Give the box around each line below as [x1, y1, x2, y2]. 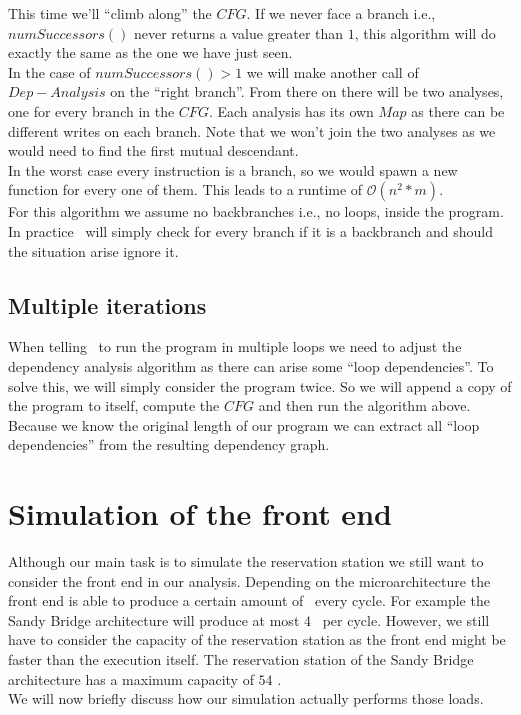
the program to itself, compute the [8, 395, 220, 416]
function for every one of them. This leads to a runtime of [8, 179, 363, 200]
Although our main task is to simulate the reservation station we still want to [8, 551, 484, 572]
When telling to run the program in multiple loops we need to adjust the [8, 336, 462, 357]
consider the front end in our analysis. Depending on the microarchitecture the [8, 570, 491, 591]
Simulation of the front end [8, 493, 392, 534]
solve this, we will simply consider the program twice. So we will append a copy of [8, 375, 512, 396]
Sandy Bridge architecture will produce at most [8, 609, 300, 630]
